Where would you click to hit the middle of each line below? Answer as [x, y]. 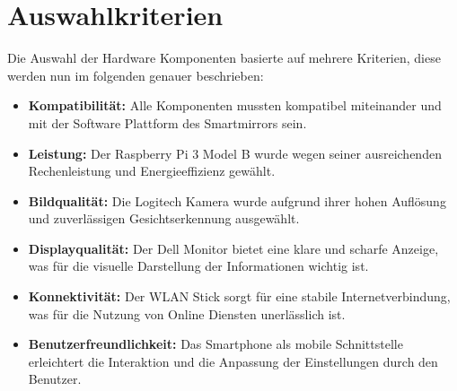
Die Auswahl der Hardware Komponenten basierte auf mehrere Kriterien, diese [224, 58]
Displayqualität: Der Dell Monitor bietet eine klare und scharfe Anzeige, [233, 248]
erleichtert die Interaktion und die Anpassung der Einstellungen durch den [233, 361]
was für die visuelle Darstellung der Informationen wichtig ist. [198, 266]
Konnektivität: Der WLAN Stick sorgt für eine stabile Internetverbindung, [239, 296]
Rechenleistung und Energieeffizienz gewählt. [152, 171]
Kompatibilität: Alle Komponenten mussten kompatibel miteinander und [235, 105]
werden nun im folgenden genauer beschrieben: [136, 75]
